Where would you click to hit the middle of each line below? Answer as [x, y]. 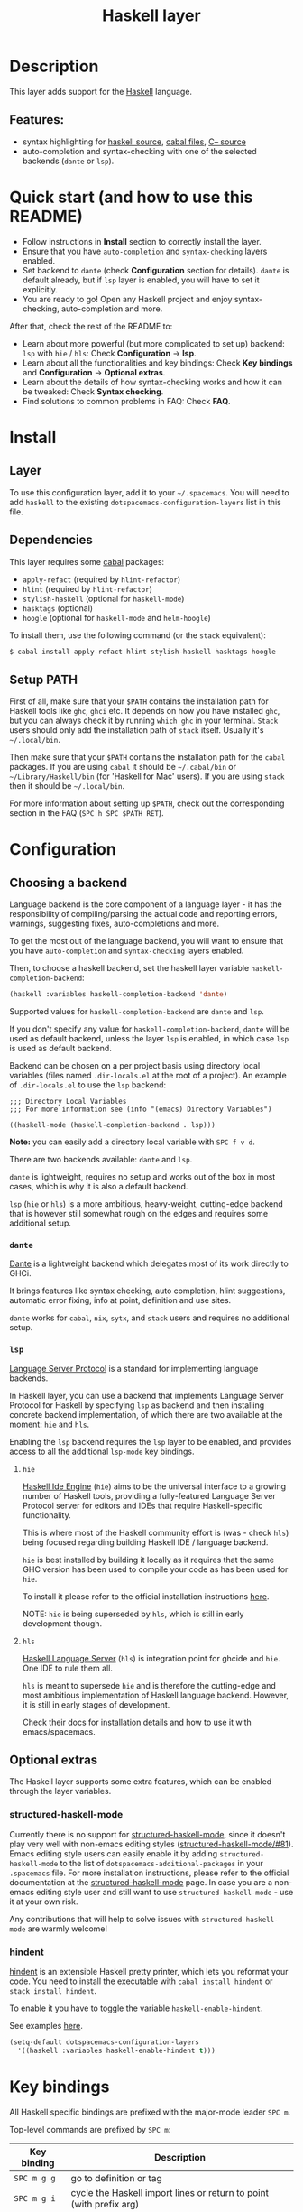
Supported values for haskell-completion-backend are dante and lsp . [137, 1012]
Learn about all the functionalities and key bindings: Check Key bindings [157, 363]
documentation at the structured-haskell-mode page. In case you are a [141, 1882]
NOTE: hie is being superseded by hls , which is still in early [133, 1614]
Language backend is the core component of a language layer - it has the [146, 904]
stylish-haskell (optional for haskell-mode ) [103, 598]
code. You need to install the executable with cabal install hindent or [141, 1981]
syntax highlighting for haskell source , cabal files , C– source [134, 142]
